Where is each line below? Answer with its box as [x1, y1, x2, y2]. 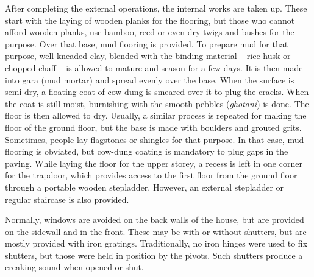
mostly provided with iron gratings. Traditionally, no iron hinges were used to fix [5, 237, 308, 250]
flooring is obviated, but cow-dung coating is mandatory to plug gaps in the [5, 145, 288, 158]
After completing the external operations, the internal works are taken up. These [5, 2, 307, 14]
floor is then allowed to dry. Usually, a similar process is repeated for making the [5, 109, 307, 122]
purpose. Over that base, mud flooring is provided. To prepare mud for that [5, 37, 288, 50]
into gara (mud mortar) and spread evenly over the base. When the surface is [5, 73, 294, 86]
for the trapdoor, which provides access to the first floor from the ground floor [5, 169, 298, 181]
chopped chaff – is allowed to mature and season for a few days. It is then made [5, 61, 303, 74]
